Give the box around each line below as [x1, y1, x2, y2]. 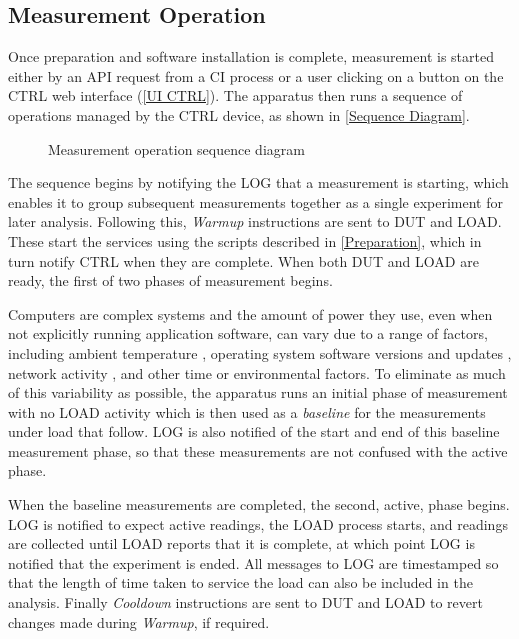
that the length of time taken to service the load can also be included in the [8, 572, 473, 593]
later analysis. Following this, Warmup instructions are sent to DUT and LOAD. [8, 211, 502, 232]
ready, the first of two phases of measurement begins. [8, 270, 333, 291]
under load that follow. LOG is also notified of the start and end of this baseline [8, 421, 500, 442]
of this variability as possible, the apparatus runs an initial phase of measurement [8, 382, 508, 403]
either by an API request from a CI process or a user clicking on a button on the [8, 65, 504, 86]
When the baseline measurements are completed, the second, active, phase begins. [8, 494, 510, 515]
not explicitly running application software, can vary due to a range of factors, [8, 323, 488, 344]
